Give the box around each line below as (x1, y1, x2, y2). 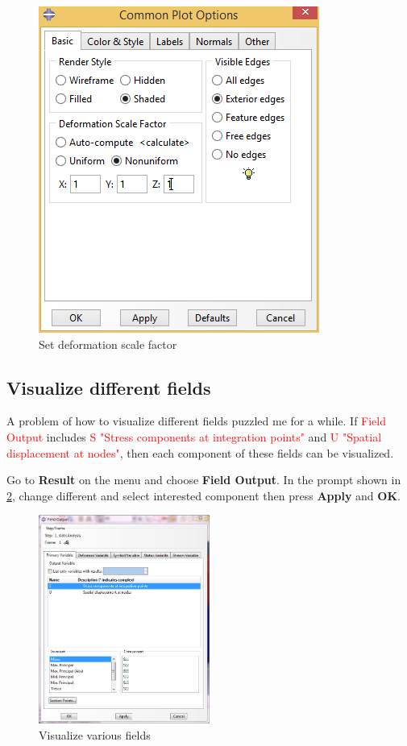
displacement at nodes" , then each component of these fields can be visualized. (6, 444, 394, 461)
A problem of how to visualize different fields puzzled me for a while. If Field (6, 412, 387, 429)
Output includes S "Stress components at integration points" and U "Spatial (6, 428, 382, 445)
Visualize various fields (39, 726, 151, 743)
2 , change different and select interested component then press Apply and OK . (6, 487, 401, 504)
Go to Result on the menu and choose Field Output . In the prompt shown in (6, 471, 401, 488)
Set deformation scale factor (39, 335, 177, 352)
